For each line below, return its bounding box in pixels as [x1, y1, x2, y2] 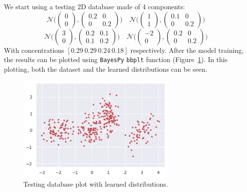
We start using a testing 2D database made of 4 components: [4, 1, 185, 11]
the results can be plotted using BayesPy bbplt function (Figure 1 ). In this [4, 54, 228, 64]
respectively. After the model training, [130, 45, 244, 55]
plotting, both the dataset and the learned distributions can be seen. [4, 64, 207, 74]
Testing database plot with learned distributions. [23, 179, 168, 189]
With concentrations [4, 45, 64, 55]
